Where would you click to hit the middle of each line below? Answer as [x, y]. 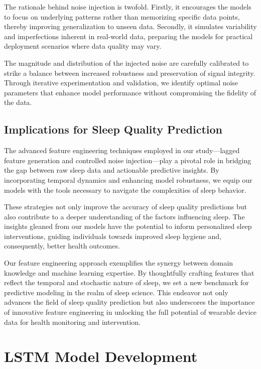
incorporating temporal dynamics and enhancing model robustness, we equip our [128, 179]
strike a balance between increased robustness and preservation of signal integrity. [130, 73]
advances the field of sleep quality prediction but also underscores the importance [129, 302]
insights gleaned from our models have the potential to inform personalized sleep [128, 226]
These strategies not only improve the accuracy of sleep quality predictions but [125, 207]
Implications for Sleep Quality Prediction [113, 129]
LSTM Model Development [101, 356]
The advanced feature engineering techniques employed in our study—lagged [122, 150]
